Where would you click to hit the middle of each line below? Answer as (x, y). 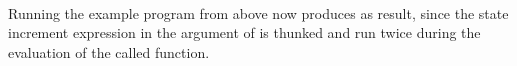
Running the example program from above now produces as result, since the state (258, 12)
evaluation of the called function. (109, 51)
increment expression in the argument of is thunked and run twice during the (244, 32)
